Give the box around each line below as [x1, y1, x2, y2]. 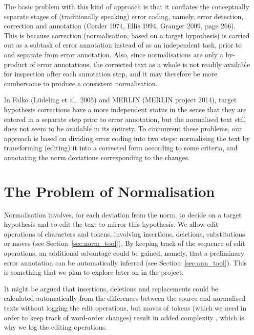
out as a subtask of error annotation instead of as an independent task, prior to [4, 40, 242, 50]
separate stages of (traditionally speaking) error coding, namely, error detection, [4, 11, 244, 21]
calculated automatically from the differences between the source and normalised [4, 293, 246, 303]
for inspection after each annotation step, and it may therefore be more [4, 69, 217, 79]
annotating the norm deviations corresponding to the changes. [4, 152, 190, 162]
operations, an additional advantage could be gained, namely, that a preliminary [4, 248, 245, 258]
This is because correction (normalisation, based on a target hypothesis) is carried [4, 30, 250, 40]
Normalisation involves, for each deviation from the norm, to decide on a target [4, 209, 242, 219]
